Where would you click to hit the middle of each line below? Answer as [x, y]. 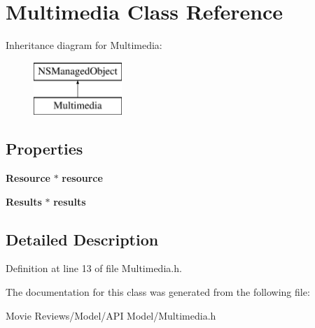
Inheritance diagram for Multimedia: [84, 45]
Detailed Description [82, 239]
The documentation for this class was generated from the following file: [158, 292]
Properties [44, 149]
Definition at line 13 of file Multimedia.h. [94, 268]
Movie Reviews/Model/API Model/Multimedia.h [111, 315]
